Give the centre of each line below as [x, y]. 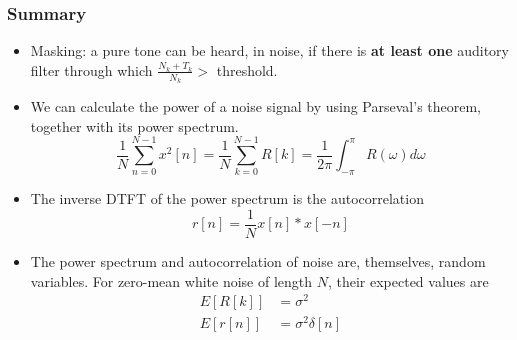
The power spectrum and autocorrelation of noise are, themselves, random [258, 261]
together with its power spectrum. [134, 125]
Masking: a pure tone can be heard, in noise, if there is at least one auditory [269, 50]
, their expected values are [408, 280]
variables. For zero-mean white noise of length [171, 280]
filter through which [91, 69]
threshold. [247, 69]
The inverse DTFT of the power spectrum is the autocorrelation [227, 198]
